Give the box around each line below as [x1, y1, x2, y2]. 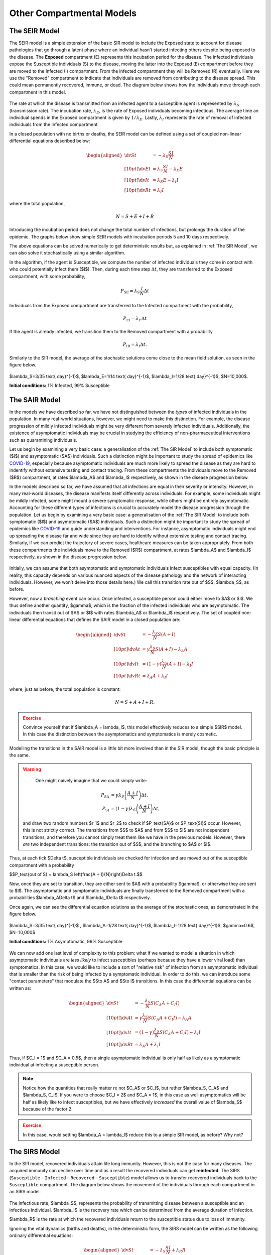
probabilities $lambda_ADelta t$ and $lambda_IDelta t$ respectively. [9, 895, 151, 901]
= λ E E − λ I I [152, 177, 179, 184]
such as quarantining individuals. [9, 437, 78, 443]
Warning [23, 766, 41, 772]
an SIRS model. [9, 1189, 41, 1195]
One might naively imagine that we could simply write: [35, 777, 148, 783]
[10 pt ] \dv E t [124, 166, 151, 172]
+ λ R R [171, 1247, 186, 1254]
